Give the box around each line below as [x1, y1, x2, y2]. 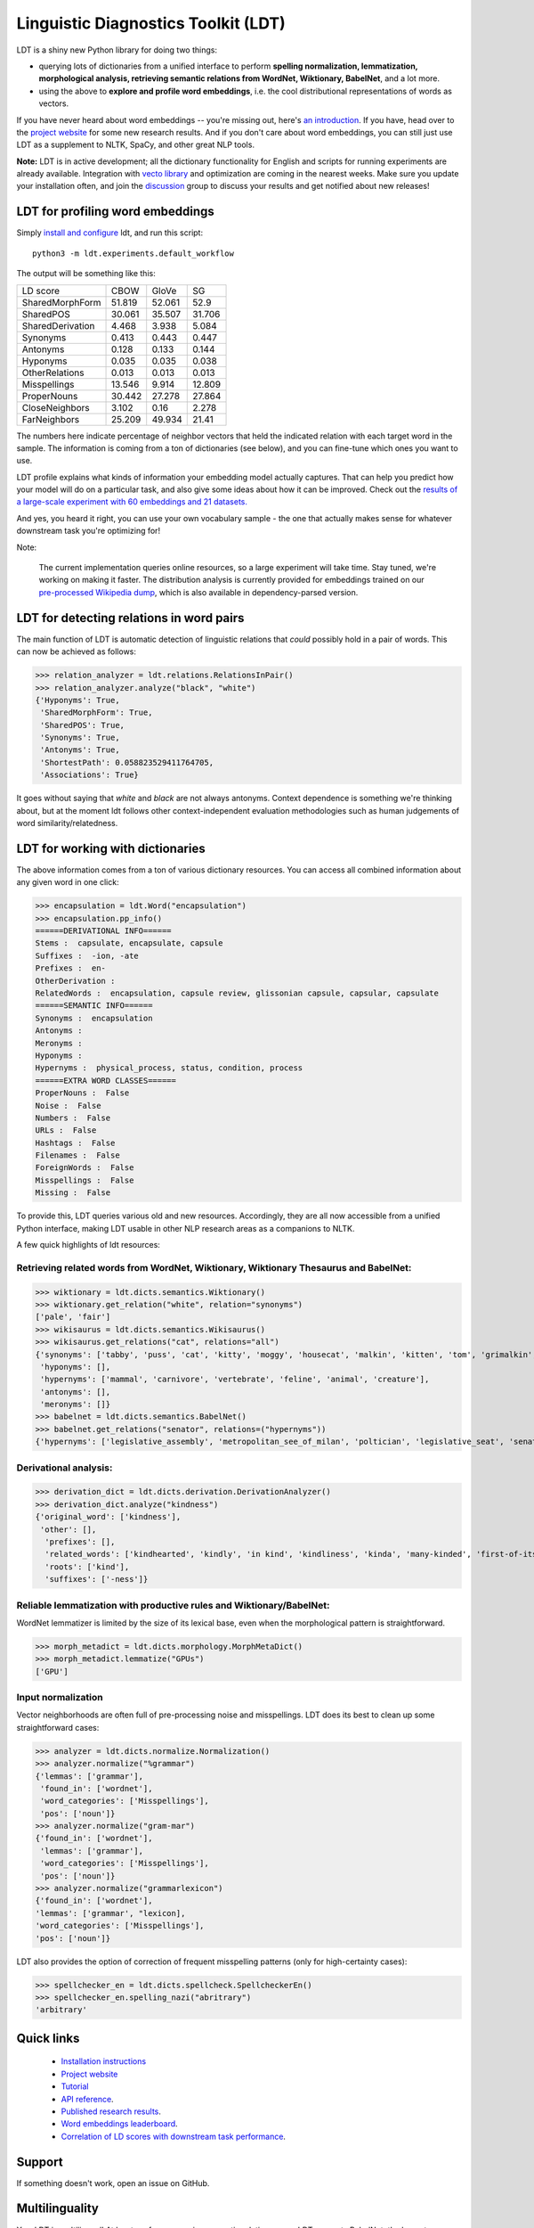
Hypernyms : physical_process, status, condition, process [35, 1063, 303, 1073]
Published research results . [61, 2106, 162, 2117]
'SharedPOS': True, [40, 720, 125, 730]
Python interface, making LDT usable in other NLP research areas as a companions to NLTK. [16, 1223, 355, 1233]
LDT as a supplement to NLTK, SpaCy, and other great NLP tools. [16, 139, 255, 151]
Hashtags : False [35, 1137, 116, 1148]
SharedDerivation [21, 319, 95, 332]
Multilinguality [16, 2201, 100, 2216]
